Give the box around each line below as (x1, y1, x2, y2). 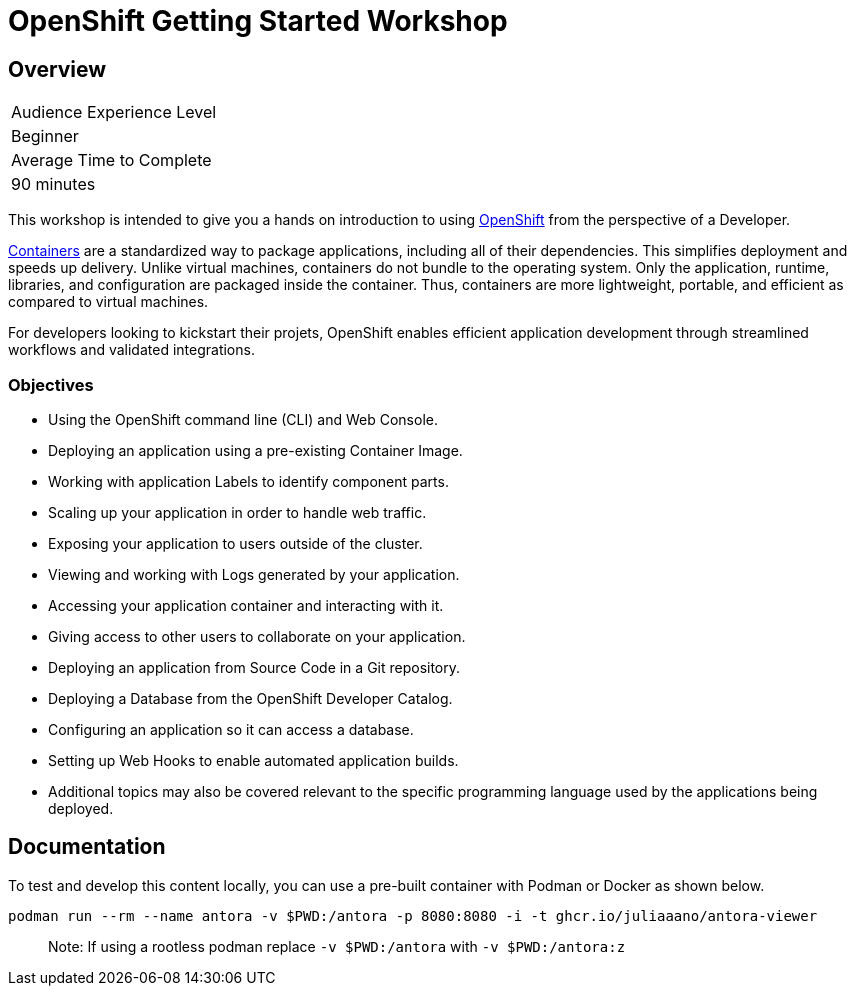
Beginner (11, 126, 79, 147)
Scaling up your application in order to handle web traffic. (48, 503, 427, 521)
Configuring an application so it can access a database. (48, 720, 414, 738)
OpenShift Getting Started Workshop (8, 4, 508, 38)
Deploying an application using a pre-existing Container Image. (48, 441, 463, 459)
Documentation (8, 834, 166, 860)
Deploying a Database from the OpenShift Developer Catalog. (48, 689, 453, 707)
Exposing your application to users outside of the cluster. (48, 534, 423, 552)
